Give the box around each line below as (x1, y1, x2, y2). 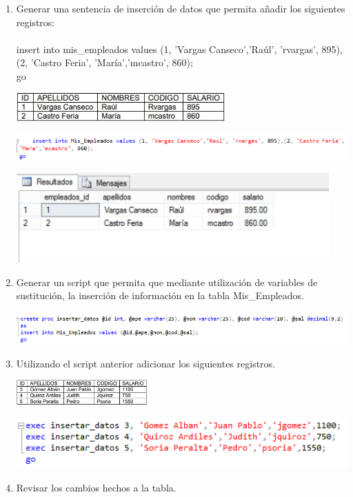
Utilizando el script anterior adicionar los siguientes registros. (16, 356, 275, 370)
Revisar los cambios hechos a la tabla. (16, 480, 176, 494)
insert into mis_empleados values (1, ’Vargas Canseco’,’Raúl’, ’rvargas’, (16, 41, 319, 56)
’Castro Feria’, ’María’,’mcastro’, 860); (30, 55, 193, 70)
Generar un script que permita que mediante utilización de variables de (16, 274, 318, 289)
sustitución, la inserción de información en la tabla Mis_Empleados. (16, 288, 304, 303)
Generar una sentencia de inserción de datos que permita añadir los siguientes (16, 1, 345, 15)
